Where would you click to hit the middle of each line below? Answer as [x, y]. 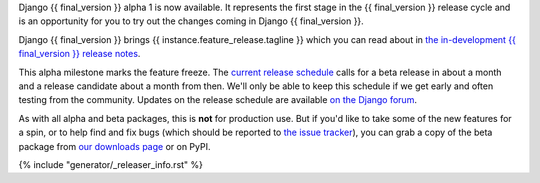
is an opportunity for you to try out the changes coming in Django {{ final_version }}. [191, 21]
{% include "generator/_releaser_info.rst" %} [111, 164]
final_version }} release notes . [79, 54]
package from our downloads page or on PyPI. [114, 146]
